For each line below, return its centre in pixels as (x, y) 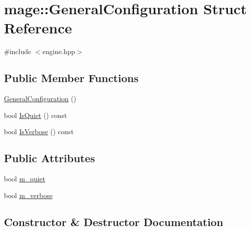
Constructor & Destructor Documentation (114, 221)
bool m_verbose (28, 195)
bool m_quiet (25, 179)
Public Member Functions (71, 78)
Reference (38, 28)
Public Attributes (50, 158)
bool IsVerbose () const (39, 131)
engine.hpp (59, 51)
